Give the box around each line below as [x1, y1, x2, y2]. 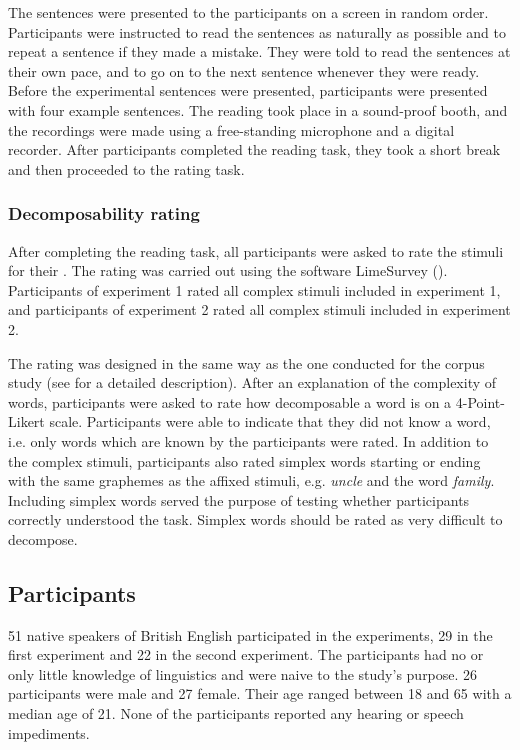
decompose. [8, 528, 78, 549]
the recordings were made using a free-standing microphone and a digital [8, 119, 455, 140]
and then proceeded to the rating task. [8, 158, 245, 179]
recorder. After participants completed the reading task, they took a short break [8, 139, 501, 160]
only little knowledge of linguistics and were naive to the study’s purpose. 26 [8, 663, 478, 684]
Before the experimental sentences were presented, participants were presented [8, 80, 488, 101]
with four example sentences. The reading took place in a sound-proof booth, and [8, 99, 508, 120]
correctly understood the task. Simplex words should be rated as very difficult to [8, 509, 503, 530]
